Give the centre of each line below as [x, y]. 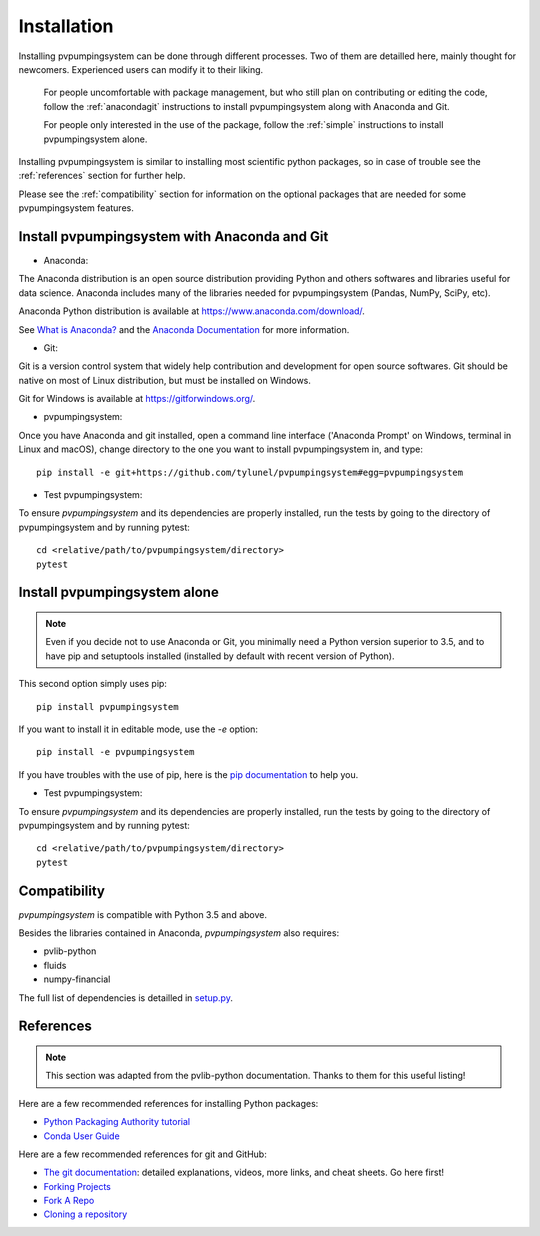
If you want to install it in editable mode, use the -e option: [138, 729]
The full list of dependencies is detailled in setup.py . [126, 997]
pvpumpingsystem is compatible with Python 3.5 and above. [142, 914]
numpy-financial [77, 979]
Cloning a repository [85, 1214]
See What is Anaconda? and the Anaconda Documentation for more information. [184, 329]
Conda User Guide [81, 1136]
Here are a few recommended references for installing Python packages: [168, 1103]
